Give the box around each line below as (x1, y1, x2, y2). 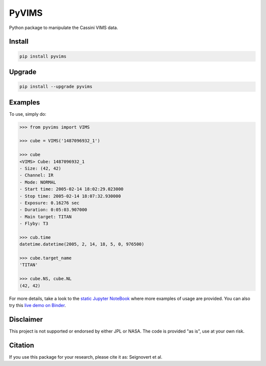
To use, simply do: (9, 111, 46, 117)
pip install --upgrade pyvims (19, 84, 93, 90)
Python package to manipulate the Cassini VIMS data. (9, 25, 118, 31)
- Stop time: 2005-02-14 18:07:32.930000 (19, 193, 121, 199)
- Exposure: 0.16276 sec (19, 200, 80, 205)
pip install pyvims (19, 53, 66, 59)
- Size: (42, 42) (19, 166, 62, 171)
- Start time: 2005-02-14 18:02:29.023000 (19, 186, 124, 192)
